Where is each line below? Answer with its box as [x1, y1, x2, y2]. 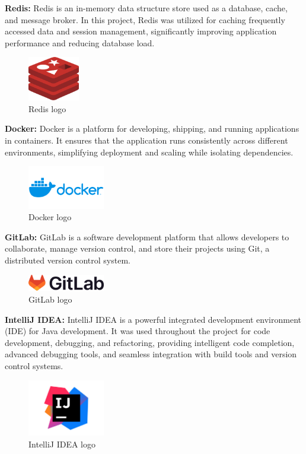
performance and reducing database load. [5, 36, 155, 49]
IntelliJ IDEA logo [28, 437, 95, 450]
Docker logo [28, 211, 72, 223]
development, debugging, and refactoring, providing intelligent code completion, [5, 336, 295, 348]
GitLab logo [28, 293, 72, 306]
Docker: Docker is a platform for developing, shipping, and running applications [5, 122, 299, 135]
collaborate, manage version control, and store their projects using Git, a [5, 242, 270, 255]
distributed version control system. [5, 254, 130, 266]
